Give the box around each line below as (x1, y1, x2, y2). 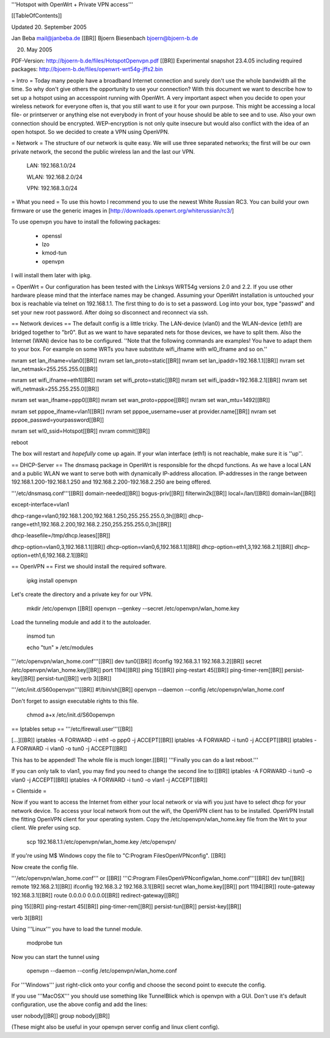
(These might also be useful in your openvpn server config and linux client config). (11, 1023, 220, 1031)
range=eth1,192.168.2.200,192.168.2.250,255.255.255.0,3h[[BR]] (11, 520, 172, 528)
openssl (42, 232, 62, 239)
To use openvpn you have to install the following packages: (11, 218, 161, 226)
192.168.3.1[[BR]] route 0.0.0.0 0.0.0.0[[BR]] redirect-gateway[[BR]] (11, 891, 180, 899)
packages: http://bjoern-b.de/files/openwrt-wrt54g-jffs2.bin (11, 65, 163, 73)
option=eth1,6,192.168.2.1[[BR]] (11, 551, 88, 559)
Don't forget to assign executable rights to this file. (11, 697, 139, 704)
